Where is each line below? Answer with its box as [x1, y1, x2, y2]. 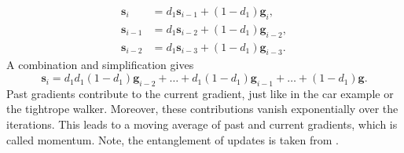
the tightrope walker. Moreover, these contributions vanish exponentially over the [6, 100, 398, 117]
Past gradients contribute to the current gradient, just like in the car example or [6, 85, 394, 101]
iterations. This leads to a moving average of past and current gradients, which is [6, 116, 398, 133]
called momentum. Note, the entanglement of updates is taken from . [6, 131, 339, 148]
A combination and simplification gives [6, 56, 194, 73]
